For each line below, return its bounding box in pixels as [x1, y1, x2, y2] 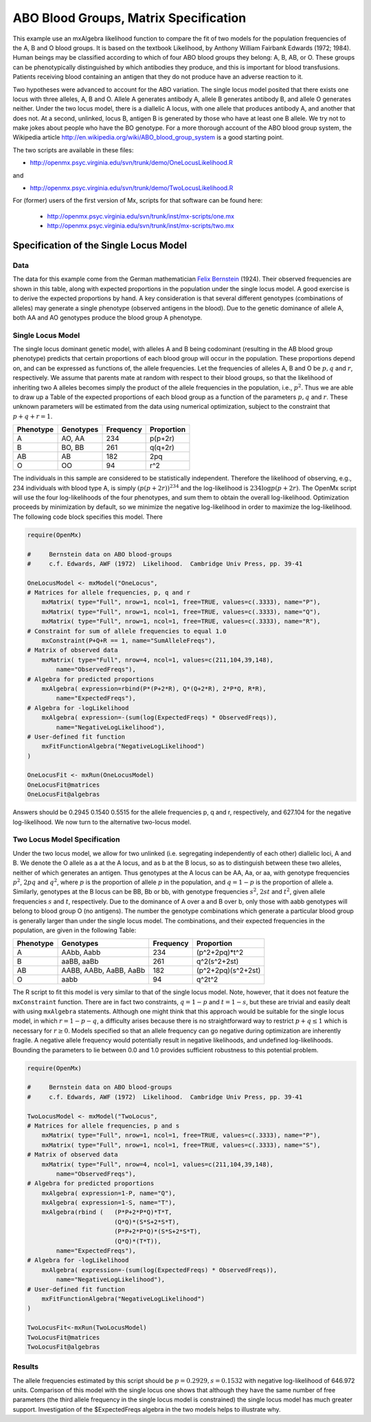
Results [12, 1362, 39, 1372]
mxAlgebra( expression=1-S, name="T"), [41, 1199, 177, 1207]
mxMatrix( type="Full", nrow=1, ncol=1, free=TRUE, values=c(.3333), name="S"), [41, 1141, 321, 1149]
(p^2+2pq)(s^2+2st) [196, 966, 261, 975]
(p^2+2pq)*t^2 [196, 948, 244, 958]
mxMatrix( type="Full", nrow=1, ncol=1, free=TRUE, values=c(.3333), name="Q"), [41, 608, 321, 616]
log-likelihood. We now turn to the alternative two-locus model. [12, 817, 192, 826]
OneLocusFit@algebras [27, 791, 100, 798]
